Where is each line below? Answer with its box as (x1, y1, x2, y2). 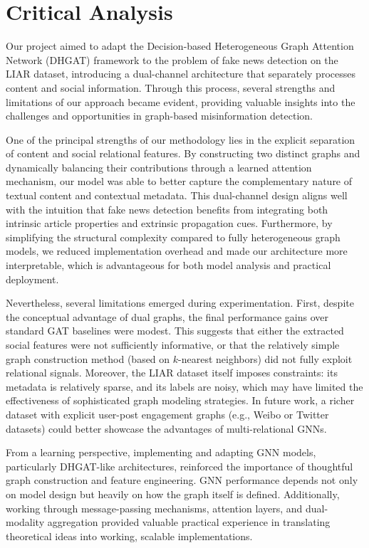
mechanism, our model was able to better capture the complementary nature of (6, 174, 353, 189)
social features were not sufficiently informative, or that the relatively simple (6, 337, 340, 352)
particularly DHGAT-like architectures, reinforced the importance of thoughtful (6, 458, 353, 473)
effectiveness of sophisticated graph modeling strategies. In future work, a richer (6, 393, 355, 408)
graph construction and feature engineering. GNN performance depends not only (6, 473, 358, 488)
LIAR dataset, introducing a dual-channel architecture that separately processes (6, 66, 355, 81)
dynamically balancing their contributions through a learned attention (6, 159, 312, 174)
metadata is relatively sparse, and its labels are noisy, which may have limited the (6, 379, 363, 394)
